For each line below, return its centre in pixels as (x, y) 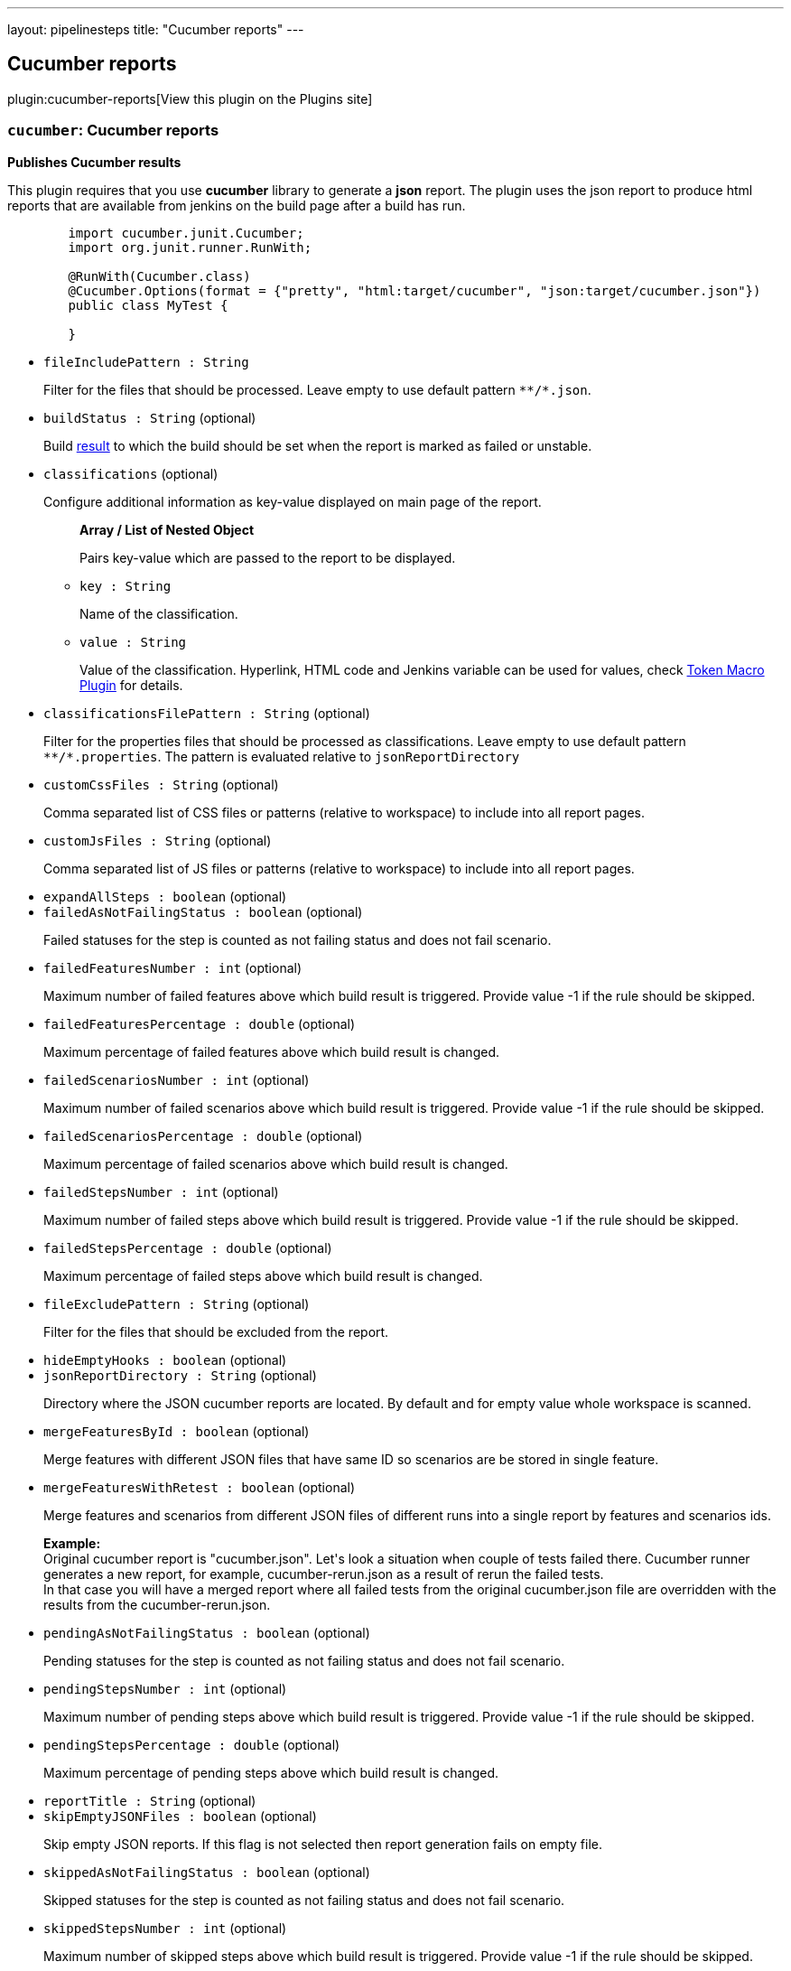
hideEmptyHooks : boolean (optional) (165, 1359)
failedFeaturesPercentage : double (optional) (200, 1023)
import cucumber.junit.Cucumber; (186, 233)
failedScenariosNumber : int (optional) (177, 1079)
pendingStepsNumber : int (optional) (165, 1688)
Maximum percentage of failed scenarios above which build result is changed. (276, 1163)
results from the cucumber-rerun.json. (157, 1604)
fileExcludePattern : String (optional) (177, 1303)
